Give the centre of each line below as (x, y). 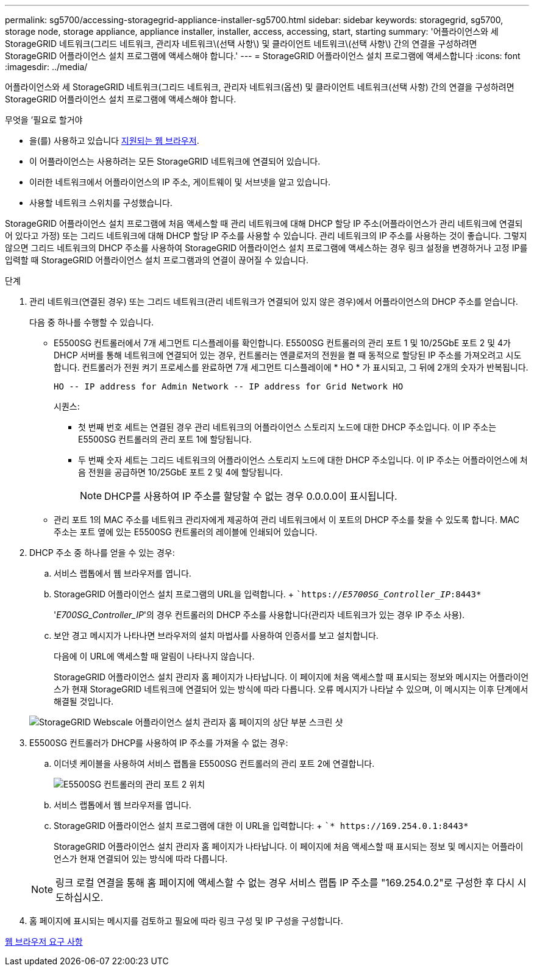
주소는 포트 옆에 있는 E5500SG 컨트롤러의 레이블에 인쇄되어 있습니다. (186, 532)
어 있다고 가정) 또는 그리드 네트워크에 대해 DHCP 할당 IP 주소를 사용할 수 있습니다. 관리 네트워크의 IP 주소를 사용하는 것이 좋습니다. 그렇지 (266, 236)
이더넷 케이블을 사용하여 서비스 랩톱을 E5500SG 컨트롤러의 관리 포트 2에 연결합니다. (214, 763)
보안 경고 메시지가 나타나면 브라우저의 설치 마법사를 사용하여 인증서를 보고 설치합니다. (216, 635)
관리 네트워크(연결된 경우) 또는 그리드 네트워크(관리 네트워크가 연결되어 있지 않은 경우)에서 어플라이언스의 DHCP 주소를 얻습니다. (274, 301)
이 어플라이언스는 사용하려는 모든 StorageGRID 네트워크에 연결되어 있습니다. (175, 161)
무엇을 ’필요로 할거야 (44, 120)
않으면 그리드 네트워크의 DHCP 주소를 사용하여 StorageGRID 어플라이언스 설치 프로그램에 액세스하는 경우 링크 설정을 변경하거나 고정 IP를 (266, 248)
